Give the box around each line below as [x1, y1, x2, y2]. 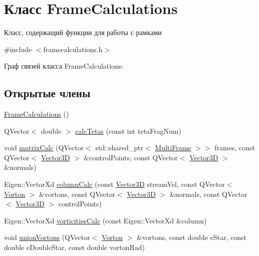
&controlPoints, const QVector [84, 152, 178, 162]
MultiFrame [155, 142, 191, 153]
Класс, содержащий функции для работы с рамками [4, 27, 162, 38]
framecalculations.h [43, 44, 103, 54]
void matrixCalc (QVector [4, 142, 84, 153]
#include [4, 44, 32, 54]
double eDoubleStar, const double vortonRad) [4, 242, 145, 252]
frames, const [214, 142, 255, 153]
